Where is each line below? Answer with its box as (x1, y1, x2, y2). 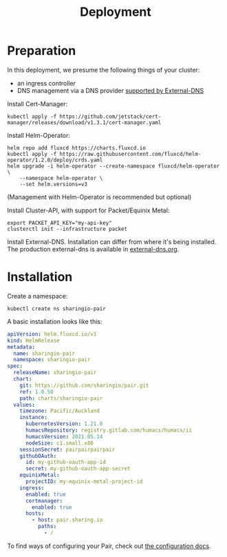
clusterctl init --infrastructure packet (7, 225, 128, 232)
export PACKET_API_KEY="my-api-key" (7, 219, 112, 226)
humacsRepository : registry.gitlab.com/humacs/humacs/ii (25, 427, 193, 434)
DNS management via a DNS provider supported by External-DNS (17, 86, 204, 94)
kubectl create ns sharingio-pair (7, 305, 107, 312)
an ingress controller (17, 79, 76, 87)
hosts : (25, 510, 45, 517)
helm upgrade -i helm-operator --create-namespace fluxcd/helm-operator (7, 163, 220, 170)
